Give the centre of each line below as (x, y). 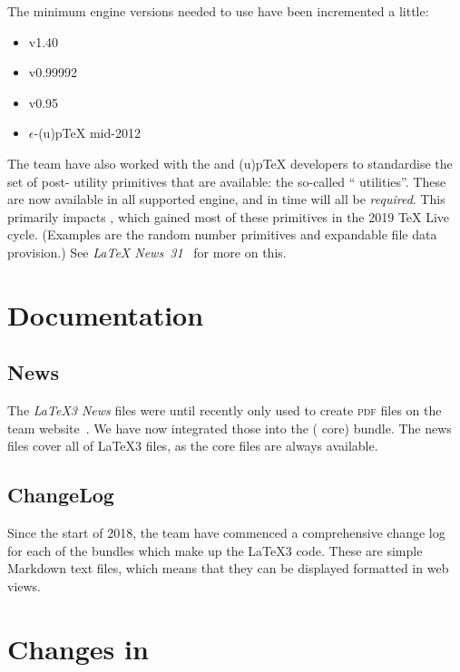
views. (24, 585)
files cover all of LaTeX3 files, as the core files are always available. (193, 446)
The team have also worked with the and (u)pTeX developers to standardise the (230, 163)
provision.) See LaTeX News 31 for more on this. (147, 252)
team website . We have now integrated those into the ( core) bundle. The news (230, 428)
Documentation (106, 314)
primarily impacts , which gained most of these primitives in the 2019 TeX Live (229, 216)
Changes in (78, 648)
